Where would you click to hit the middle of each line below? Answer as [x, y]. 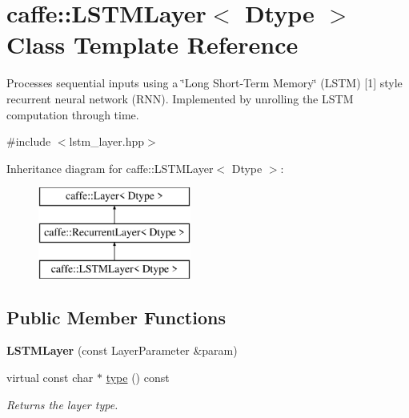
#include [29, 141]
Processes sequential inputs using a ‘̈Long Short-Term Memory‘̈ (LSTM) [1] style [204, 83]
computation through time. [73, 114]
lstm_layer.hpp [107, 141]
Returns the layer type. [62, 404]
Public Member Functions [116, 317]
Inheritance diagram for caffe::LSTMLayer [110, 168]
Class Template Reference [152, 44]
